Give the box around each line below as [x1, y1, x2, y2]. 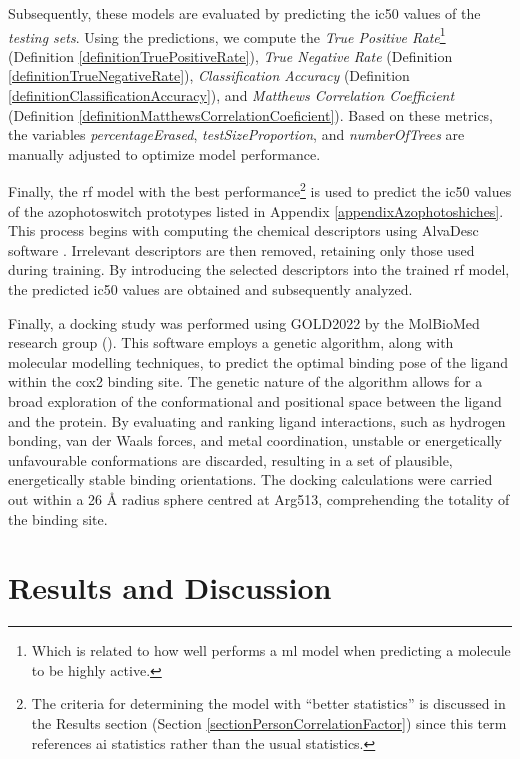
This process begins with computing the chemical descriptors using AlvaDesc [8, 220, 479, 241]
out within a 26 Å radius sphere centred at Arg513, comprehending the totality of [8, 488, 510, 509]
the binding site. [8, 508, 108, 529]
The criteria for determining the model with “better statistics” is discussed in [31, 693, 506, 714]
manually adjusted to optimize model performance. [8, 143, 321, 164]
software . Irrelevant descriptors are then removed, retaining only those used [8, 239, 475, 260]
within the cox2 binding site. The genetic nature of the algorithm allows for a [8, 371, 483, 392]
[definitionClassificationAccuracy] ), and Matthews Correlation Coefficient [8, 85, 455, 106]
